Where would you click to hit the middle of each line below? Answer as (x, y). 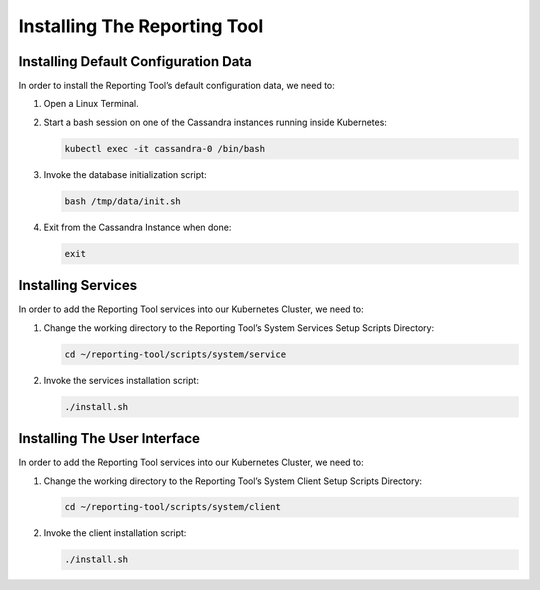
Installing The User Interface (109, 438)
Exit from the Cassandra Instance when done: (137, 227)
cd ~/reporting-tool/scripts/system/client (173, 507)
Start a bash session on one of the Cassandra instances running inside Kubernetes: (215, 122)
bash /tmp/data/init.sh (123, 201)
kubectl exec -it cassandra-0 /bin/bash (164, 148)
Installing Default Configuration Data (135, 61)
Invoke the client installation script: (115, 533)
